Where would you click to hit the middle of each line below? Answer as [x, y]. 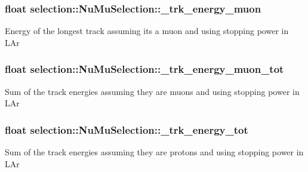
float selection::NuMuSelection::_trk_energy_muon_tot [144, 69]
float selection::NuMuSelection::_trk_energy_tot [127, 129]
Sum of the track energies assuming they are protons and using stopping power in [154, 152]
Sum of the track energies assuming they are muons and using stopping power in [152, 91]
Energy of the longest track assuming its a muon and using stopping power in [147, 31]
